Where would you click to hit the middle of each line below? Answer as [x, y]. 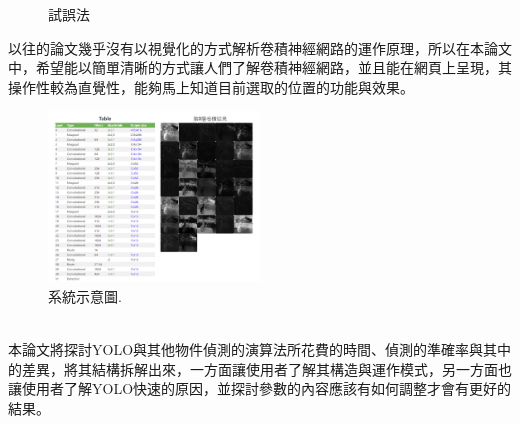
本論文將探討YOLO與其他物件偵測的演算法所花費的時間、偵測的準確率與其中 [260, 348]
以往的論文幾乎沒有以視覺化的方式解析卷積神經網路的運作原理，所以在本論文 [260, 47]
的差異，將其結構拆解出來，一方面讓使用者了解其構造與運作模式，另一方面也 [260, 368]
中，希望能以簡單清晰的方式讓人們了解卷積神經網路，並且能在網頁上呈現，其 [260, 67]
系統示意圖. [85, 295]
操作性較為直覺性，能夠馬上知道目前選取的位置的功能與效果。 [211, 86]
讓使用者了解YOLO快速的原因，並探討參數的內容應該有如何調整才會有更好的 [260, 388]
